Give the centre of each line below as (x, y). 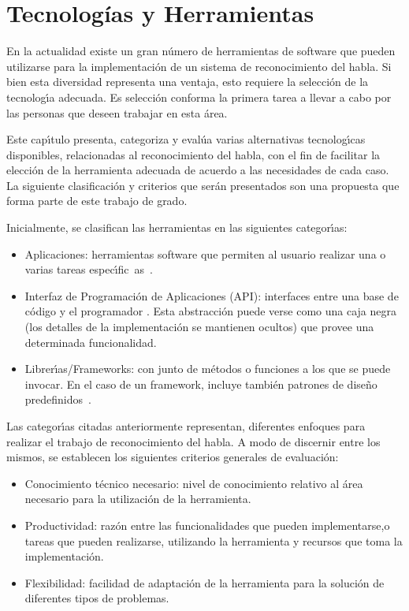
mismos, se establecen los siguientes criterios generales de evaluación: (173, 457)
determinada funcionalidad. (91, 342)
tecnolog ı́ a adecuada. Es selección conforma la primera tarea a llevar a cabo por (199, 97)
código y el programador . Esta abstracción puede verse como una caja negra (211, 311)
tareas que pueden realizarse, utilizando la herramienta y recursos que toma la (214, 540)
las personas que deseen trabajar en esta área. (117, 112)
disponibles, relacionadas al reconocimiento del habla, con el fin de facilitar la (193, 154)
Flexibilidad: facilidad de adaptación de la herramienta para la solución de (204, 582)
